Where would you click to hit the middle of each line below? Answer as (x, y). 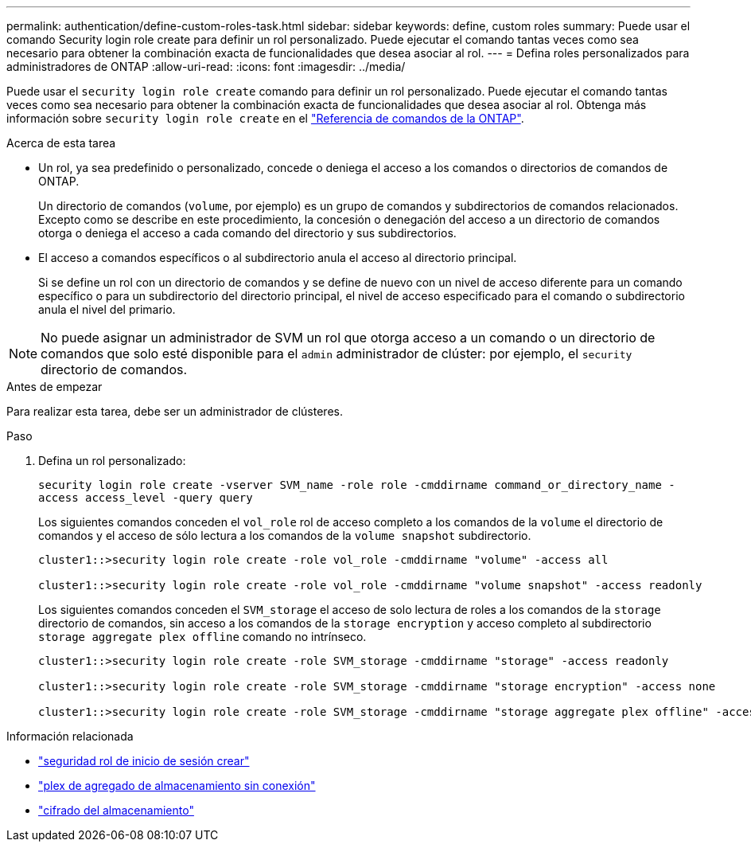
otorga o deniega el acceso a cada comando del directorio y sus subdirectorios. (247, 233)
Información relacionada (70, 736)
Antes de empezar (54, 387)
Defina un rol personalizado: (112, 461)
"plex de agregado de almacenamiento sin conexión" (177, 785)
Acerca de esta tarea (61, 143)
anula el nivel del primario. (107, 309)
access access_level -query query (146, 498)
